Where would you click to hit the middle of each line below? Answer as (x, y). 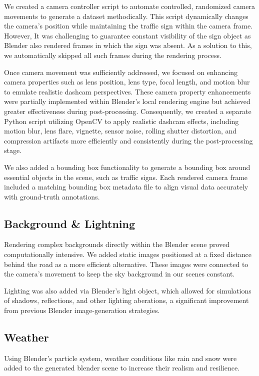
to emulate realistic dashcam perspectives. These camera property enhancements (127, 91)
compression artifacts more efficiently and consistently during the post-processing (128, 140)
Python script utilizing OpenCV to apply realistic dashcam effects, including (121, 121)
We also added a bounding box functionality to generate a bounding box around (127, 167)
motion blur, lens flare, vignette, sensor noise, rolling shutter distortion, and (120, 131)
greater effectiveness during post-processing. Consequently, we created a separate (128, 111)
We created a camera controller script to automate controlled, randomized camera (130, 6)
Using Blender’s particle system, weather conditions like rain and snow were (120, 358)
